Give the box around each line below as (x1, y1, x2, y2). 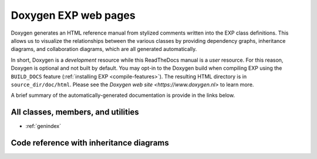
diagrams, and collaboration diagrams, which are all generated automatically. (11, 46, 197, 53)
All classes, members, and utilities (11, 107, 139, 117)
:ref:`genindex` (25, 123, 62, 130)
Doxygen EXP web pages (11, 9, 136, 22)
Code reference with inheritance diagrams (11, 138, 170, 148)
